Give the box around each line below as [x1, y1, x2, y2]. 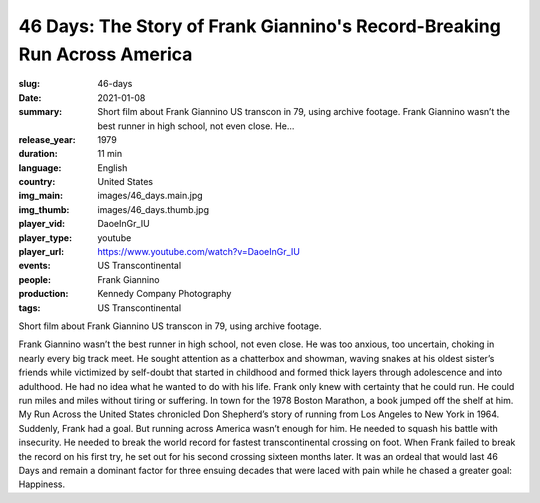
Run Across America [18, 43, 193, 65]
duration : [18, 148, 59, 160]
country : [18, 176, 56, 188]
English [97, 161, 128, 174]
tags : [18, 301, 41, 314]
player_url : [18, 246, 65, 258]
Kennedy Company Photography [97, 288, 232, 300]
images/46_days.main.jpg [97, 190, 204, 202]
